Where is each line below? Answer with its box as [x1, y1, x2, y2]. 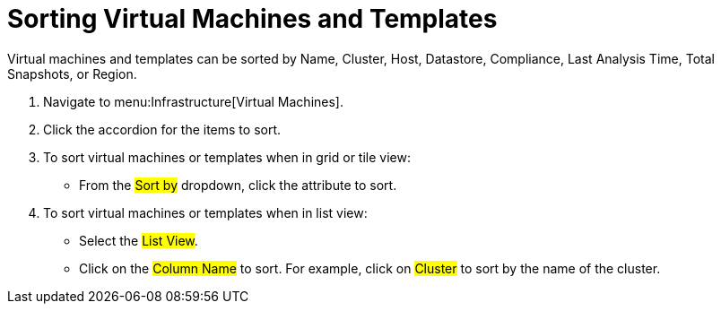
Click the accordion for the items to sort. [43, 121, 282, 137]
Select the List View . [79, 232, 198, 248]
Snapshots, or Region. [7, 65, 137, 82]
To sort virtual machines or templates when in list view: [43, 204, 368, 220]
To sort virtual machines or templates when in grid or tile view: [43, 149, 411, 165]
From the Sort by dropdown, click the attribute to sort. [79, 177, 397, 193]
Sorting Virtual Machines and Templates [7, 4, 498, 34]
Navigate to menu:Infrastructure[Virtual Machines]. [43, 93, 343, 109]
